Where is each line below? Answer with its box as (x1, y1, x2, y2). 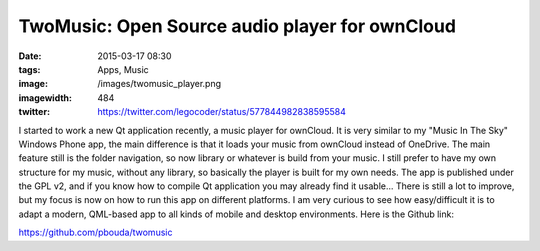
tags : (18, 63, 41, 75)
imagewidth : (18, 91, 72, 104)
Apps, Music (97, 63, 149, 75)
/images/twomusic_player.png (97, 78, 222, 90)
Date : (18, 50, 42, 62)
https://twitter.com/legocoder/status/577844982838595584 (97, 106, 347, 118)
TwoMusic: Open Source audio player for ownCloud (18, 15, 457, 37)
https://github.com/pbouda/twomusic (18, 226, 173, 239)
